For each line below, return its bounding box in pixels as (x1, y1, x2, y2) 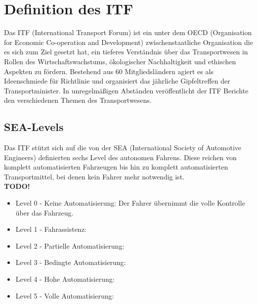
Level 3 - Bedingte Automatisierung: (15, 257, 126, 267)
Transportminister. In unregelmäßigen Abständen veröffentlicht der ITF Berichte (4, 85, 249, 95)
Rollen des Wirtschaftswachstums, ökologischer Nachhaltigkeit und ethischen (4, 56, 236, 66)
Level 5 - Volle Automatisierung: (15, 290, 114, 301)
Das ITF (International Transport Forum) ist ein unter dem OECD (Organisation (4, 27, 252, 38)
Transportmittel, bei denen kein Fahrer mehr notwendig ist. (4, 171, 184, 181)
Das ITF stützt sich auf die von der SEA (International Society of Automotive (4, 142, 242, 153)
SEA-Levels (4, 119, 64, 134)
